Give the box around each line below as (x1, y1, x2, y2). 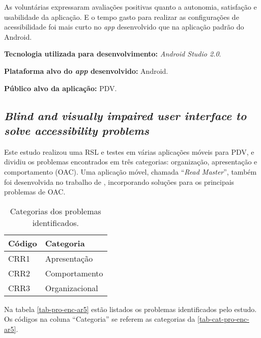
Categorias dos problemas (10, 205, 101, 217)
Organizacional (45, 281, 98, 294)
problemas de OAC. (4, 186, 66, 197)
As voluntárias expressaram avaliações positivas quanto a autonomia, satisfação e (4, 2, 257, 12)
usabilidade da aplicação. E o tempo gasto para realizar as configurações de (4, 11, 239, 22)
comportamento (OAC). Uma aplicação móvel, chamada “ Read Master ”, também (4, 166, 257, 177)
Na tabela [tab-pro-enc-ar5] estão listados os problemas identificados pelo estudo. (4, 303, 257, 314)
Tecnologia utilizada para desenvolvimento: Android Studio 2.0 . (4, 48, 221, 59)
